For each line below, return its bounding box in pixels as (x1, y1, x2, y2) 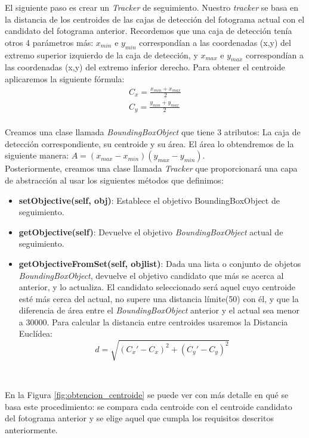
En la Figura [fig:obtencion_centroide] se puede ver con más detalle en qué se (5, 389, 289, 401)
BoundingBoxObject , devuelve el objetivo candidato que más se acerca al (18, 269, 284, 281)
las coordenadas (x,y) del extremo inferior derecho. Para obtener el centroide (5, 61, 285, 73)
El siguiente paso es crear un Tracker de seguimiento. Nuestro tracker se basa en (5, 1, 299, 13)
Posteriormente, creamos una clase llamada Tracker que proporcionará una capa (5, 162, 298, 175)
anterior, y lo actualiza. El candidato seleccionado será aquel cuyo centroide (18, 281, 296, 293)
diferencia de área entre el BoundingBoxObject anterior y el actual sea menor (18, 304, 300, 316)
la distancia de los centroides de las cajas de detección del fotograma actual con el (5, 13, 305, 25)
